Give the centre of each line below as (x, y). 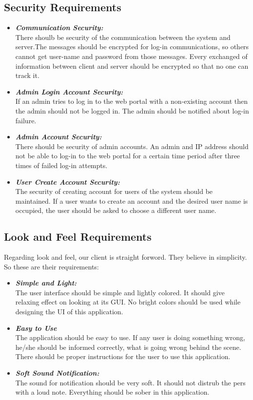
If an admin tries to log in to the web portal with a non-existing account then (132, 101)
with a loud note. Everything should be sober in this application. (112, 392)
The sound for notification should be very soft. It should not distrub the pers (130, 382)
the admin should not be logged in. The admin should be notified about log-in (132, 110)
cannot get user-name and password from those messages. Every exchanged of (131, 56)
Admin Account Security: (58, 137)
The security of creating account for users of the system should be (114, 191)
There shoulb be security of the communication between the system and (123, 37)
